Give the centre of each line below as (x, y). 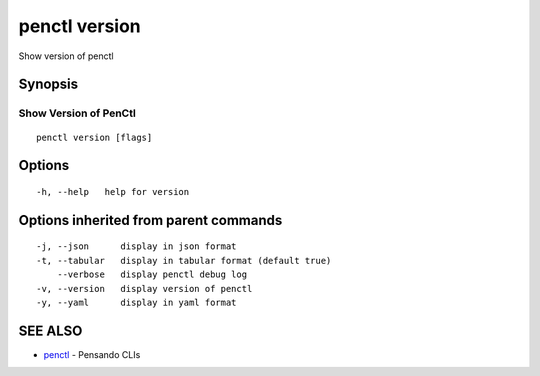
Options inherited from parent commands (150, 220)
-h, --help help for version (113, 191)
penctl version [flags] (94, 137)
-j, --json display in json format (136, 246)
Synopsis (48, 84)
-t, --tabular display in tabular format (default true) (184, 260)
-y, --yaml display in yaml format (136, 302)
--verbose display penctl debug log (152, 274)
